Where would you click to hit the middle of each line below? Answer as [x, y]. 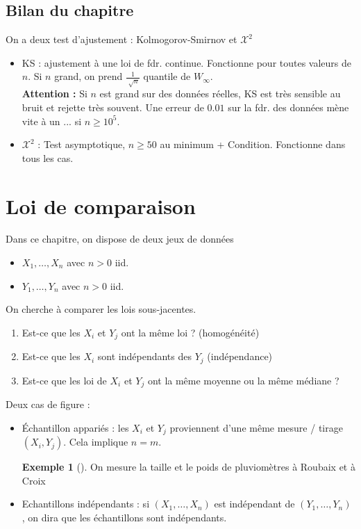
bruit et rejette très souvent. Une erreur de [113, 107]
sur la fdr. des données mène [288, 107]
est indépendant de [254, 504]
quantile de [167, 76]
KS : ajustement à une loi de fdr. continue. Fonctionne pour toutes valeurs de [187, 62]
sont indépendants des [145, 356]
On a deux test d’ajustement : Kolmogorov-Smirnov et [121, 39]
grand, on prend [89, 76]
